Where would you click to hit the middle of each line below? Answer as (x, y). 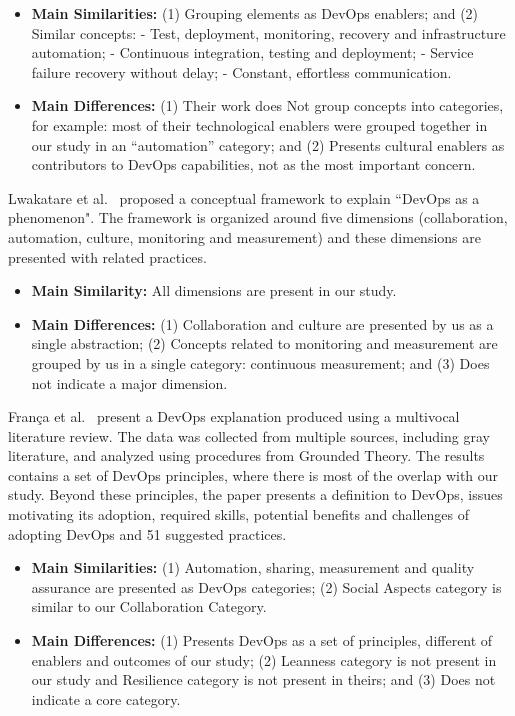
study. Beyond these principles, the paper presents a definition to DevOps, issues (255, 494)
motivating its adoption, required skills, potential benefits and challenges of (238, 514)
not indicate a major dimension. (129, 382)
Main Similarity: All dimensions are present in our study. (214, 290)
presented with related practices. (107, 256)
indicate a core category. (106, 698)
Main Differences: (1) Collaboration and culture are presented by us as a (262, 323)
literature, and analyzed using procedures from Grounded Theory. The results (246, 455)
